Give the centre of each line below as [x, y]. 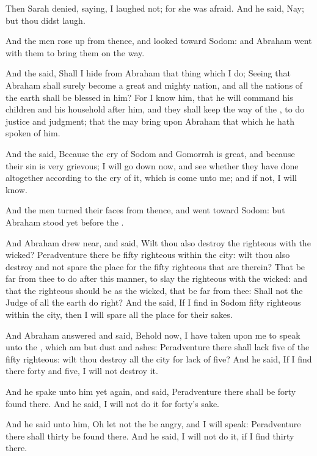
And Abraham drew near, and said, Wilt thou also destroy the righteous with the [158, 242]
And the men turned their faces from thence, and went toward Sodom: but [145, 210]
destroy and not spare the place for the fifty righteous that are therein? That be [155, 266]
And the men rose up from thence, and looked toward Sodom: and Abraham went [159, 41]
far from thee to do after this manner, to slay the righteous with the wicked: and [156, 278]
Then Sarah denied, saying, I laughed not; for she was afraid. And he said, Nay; [155, 8]
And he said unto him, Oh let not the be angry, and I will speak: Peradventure [153, 424]
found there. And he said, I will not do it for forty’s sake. [112, 403]
